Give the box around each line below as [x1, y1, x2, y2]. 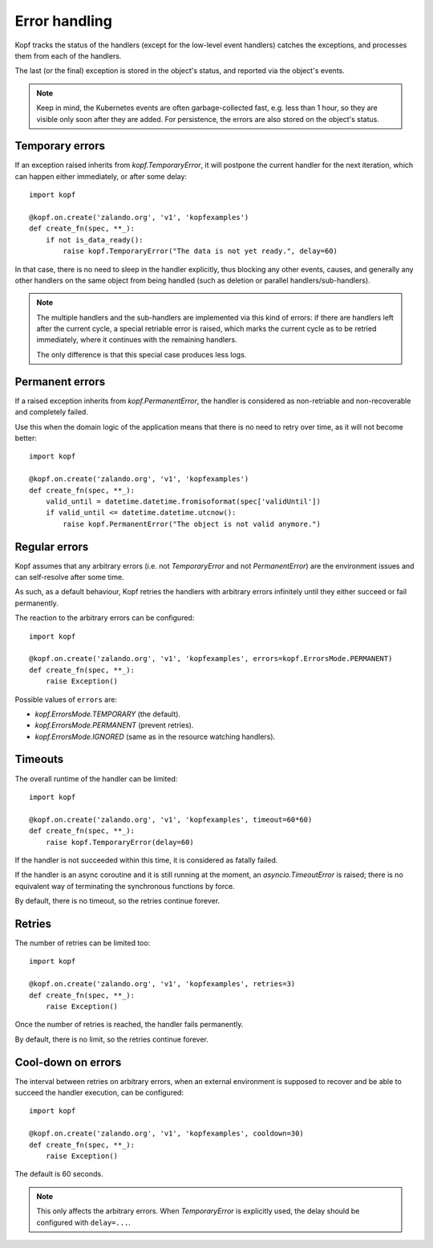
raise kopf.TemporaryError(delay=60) [45, 838, 194, 846]
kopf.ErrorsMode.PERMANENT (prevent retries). [34, 720, 194, 730]
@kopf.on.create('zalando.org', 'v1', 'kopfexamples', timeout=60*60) [29, 815, 313, 824]
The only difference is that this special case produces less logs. [36, 349, 247, 359]
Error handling [14, 12, 112, 30]
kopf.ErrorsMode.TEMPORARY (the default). [34, 709, 180, 719]
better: [14, 433, 38, 443]
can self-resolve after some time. [14, 572, 124, 581]
